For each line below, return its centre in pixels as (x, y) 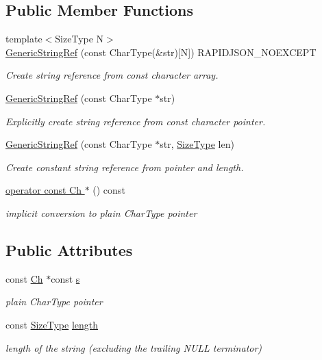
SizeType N (79, 39)
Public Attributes (69, 249)
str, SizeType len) (197, 144)
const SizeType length (52, 324)
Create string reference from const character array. (112, 75)
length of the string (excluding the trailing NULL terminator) (134, 347)
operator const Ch (44, 190)
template (24, 39)
